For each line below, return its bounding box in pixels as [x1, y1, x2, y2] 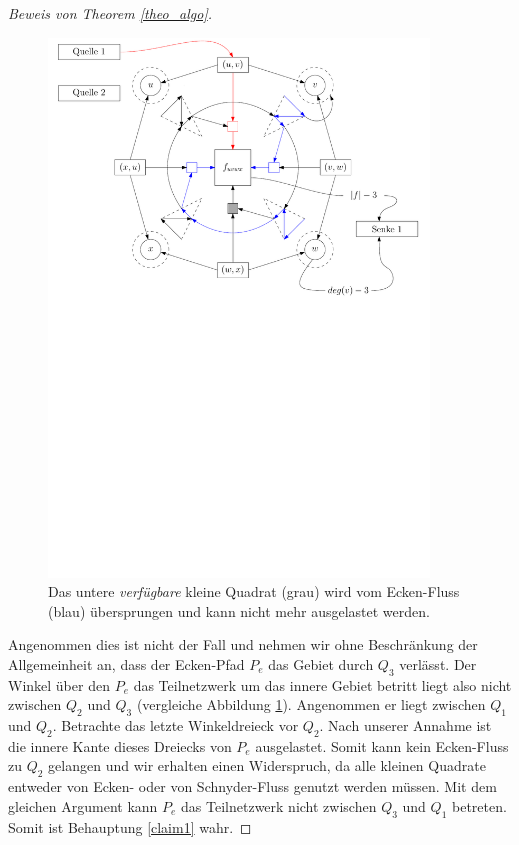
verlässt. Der [399, 653, 477, 674]
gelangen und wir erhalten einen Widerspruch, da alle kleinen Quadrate [48, 755, 486, 776]
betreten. [452, 795, 507, 816]
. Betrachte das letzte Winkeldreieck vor [52, 715, 299, 736]
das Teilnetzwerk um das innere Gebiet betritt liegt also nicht [133, 674, 512, 695]
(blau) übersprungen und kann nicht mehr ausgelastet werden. [48, 600, 430, 621]
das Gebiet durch [268, 653, 374, 674]
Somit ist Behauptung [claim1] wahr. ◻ [8, 816, 252, 837]
